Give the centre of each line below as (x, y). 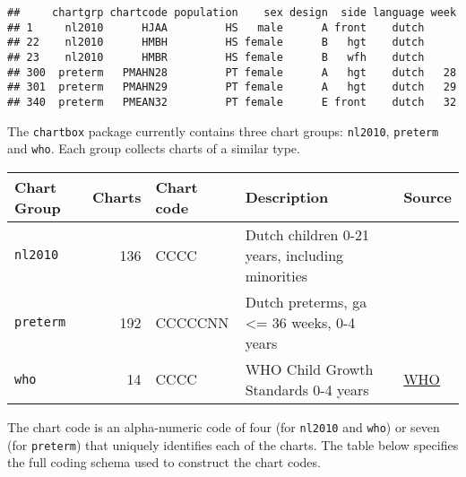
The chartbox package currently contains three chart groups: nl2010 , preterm (223, 130)
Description (287, 197)
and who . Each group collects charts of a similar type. (154, 148)
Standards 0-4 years (307, 389)
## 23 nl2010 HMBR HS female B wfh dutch (216, 57)
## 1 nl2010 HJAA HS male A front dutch (216, 27)
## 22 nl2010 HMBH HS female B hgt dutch (216, 43)
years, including (294, 255)
